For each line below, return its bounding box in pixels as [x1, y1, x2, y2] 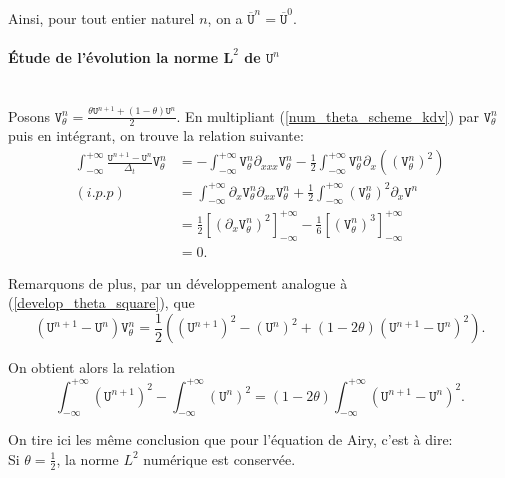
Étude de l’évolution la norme [8, 46, 219, 67]
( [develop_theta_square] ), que [8, 292, 195, 313]
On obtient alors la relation [8, 357, 176, 378]
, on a [207, 7, 243, 28]
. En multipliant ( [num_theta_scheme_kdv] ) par [176, 105, 480, 126]
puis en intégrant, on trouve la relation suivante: [8, 125, 304, 146]
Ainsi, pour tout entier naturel [8, 7, 195, 28]
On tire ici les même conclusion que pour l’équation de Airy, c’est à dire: [8, 429, 453, 450]
